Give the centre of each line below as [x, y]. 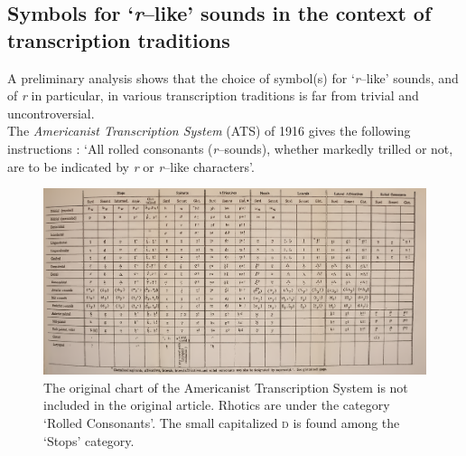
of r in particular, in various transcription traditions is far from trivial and [213, 95]
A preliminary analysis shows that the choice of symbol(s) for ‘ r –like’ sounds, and [233, 77]
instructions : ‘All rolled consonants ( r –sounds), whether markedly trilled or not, [230, 148]
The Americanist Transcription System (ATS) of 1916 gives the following [209, 131]
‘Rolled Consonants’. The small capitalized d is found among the [222, 422]
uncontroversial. [51, 113]
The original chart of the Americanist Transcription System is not [226, 387]
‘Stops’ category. [89, 440]
